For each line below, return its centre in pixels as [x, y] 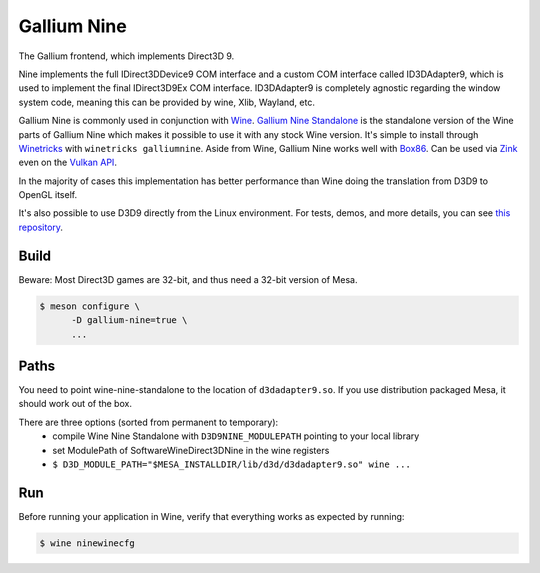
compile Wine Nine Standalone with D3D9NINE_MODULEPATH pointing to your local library [236, 436]
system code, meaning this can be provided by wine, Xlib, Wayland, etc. [166, 102]
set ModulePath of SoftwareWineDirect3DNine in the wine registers [191, 450]
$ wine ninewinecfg [87, 543]
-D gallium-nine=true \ [129, 320]
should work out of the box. [75, 404]
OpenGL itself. [48, 195]
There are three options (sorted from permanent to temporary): [148, 422]
